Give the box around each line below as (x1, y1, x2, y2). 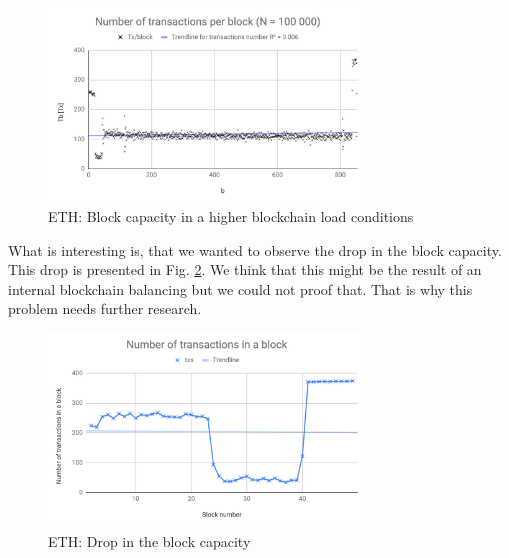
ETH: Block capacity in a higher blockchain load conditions (48, 205, 414, 226)
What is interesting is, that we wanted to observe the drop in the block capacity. (8, 239, 502, 260)
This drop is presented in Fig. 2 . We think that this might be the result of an (8, 259, 482, 280)
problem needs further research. (8, 298, 202, 319)
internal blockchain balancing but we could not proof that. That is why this (8, 278, 473, 299)
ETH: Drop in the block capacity (48, 530, 251, 551)
